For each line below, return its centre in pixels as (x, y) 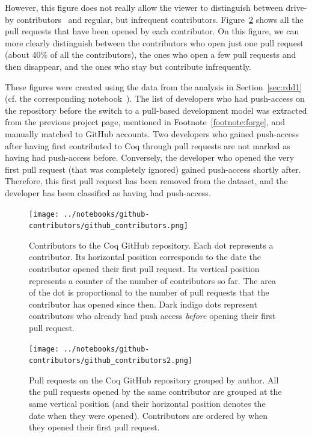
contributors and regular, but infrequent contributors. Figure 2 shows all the (160, 19)
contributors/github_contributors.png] (109, 226)
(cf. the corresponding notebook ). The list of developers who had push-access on (155, 98)
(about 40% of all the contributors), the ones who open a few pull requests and (151, 54)
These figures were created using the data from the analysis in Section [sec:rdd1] (154, 86)
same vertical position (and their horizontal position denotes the (147, 404)
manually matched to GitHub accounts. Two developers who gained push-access (152, 133)
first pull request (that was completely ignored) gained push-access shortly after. (153, 169)
